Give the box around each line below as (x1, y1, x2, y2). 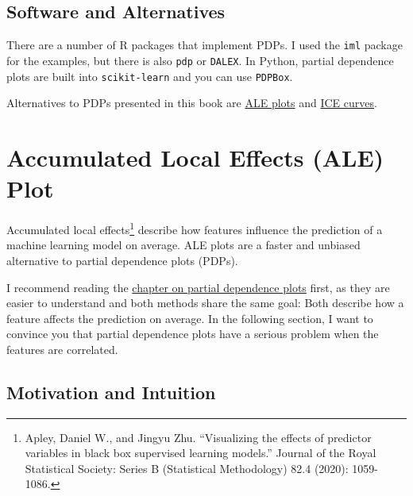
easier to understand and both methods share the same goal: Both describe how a (6, 294, 404, 311)
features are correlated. (6, 340, 118, 357)
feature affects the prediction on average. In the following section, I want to (6, 310, 373, 326)
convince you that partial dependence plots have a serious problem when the (6, 325, 379, 342)
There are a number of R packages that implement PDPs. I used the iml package (6, 37, 403, 53)
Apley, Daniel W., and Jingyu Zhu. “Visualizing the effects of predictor (25, 429, 372, 445)
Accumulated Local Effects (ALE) (6, 140, 384, 173)
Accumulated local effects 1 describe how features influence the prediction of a (6, 219, 383, 237)
